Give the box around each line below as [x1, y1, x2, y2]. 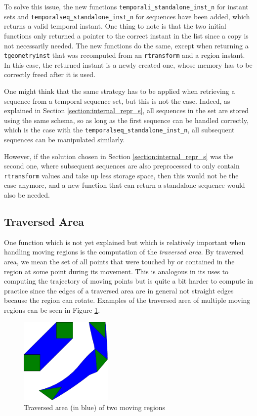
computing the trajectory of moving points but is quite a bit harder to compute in [4, 276, 253, 286]
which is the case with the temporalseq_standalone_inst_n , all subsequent [4, 125, 235, 135]
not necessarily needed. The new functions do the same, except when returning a [4, 40, 249, 50]
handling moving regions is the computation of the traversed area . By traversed [4, 247, 244, 257]
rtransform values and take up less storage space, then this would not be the [4, 170, 239, 180]
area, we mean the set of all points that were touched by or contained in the [4, 256, 235, 266]
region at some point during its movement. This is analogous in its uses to [4, 266, 229, 276]
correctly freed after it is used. [4, 69, 96, 80]
